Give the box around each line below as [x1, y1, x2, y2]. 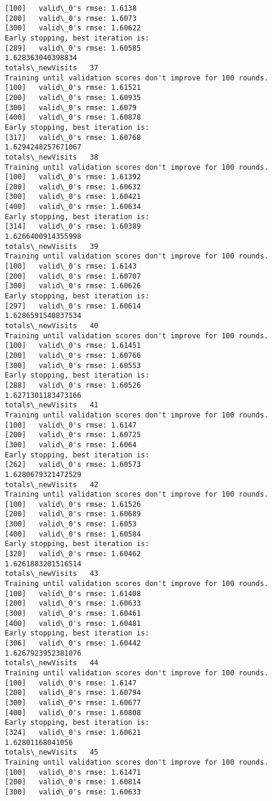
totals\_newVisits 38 [5, 152, 99, 161]
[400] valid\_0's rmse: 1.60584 [5, 529, 141, 538]
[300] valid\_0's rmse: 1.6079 [5, 103, 137, 112]
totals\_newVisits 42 [5, 480, 99, 489]
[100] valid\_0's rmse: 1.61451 [5, 341, 141, 350]
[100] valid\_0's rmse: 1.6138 [5, 4, 137, 13]
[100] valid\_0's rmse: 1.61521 [5, 83, 141, 92]
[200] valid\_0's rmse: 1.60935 [5, 93, 141, 102]
